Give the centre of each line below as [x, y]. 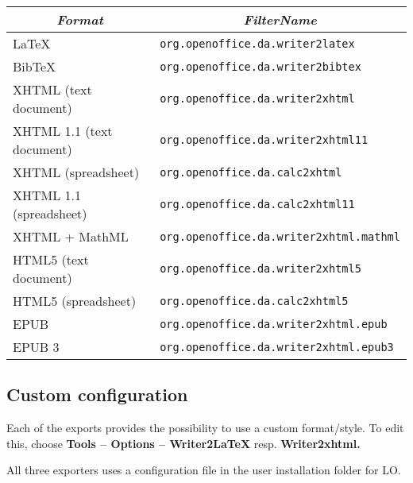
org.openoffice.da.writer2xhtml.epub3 [277, 347]
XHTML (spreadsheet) [76, 172]
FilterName [280, 19]
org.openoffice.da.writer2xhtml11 [264, 140]
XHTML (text [52, 89]
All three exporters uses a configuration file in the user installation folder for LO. [204, 470]
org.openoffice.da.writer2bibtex [261, 66]
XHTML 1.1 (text [63, 131]
